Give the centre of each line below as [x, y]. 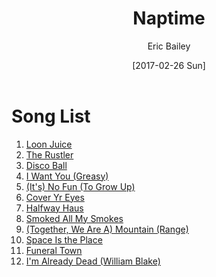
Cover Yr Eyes [55, 197]
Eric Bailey [169, 46]
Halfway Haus [54, 208]
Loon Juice [49, 144]
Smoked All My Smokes [74, 218]
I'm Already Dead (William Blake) [93, 261]
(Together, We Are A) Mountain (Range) [107, 229]
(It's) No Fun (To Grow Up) [80, 186]
